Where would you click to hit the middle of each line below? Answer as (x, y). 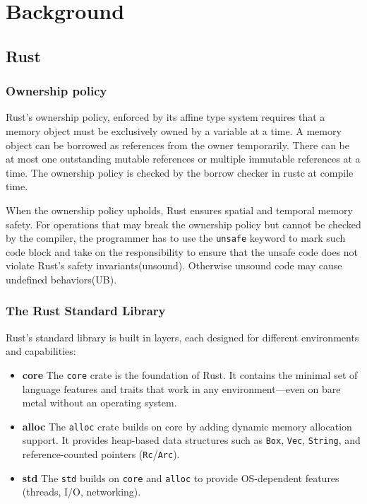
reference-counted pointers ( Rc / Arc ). (101, 454)
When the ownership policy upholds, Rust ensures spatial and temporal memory (179, 210)
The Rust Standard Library (86, 311)
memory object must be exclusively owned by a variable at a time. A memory (174, 130)
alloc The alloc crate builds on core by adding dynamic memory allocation (187, 426)
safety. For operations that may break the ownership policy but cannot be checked (183, 224)
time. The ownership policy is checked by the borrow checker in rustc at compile (180, 172)
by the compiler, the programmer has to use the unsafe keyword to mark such (176, 238)
